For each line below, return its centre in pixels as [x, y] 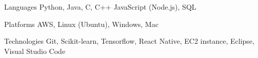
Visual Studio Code [35, 51]
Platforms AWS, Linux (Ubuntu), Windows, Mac [81, 24]
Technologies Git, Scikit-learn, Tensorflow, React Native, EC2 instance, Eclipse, [129, 41]
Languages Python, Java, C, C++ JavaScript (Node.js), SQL [100, 7]
